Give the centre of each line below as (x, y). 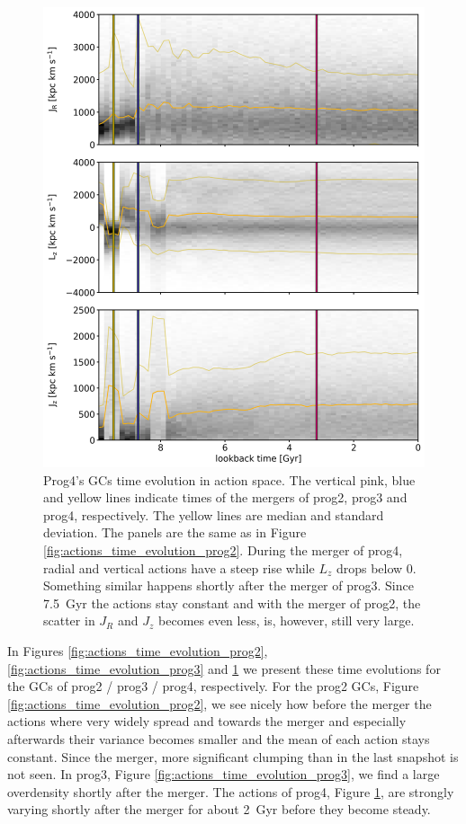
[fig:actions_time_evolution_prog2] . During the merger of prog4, (223, 549)
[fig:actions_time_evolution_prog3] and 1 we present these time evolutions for (224, 668)
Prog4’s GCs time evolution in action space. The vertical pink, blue (229, 479)
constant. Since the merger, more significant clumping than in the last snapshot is (233, 756)
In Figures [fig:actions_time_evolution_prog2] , (138, 650)
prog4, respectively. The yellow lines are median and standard (214, 514)
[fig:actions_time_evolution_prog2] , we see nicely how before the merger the (220, 703)
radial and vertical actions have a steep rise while (179, 567)
